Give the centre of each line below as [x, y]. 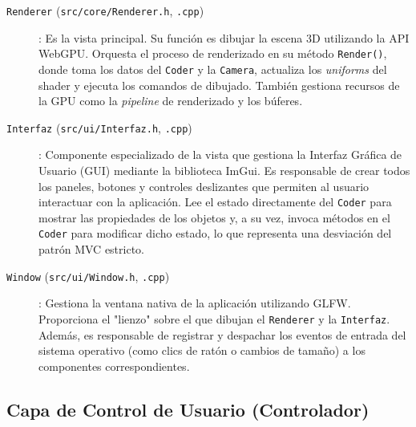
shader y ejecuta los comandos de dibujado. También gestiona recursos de [219, 85]
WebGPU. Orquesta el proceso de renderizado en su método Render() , [213, 53]
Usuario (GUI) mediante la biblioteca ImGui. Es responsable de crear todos [224, 170]
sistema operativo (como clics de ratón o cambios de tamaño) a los [202, 350]
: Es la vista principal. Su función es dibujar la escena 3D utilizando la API [224, 37]
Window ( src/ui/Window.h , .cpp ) [88, 276]
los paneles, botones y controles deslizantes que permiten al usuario [204, 186]
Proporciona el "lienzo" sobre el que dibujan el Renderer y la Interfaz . [214, 318]
